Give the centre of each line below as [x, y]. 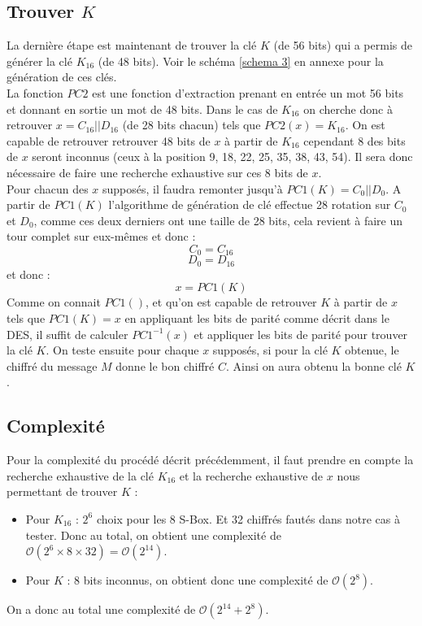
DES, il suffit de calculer [67, 334]
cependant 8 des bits [355, 140]
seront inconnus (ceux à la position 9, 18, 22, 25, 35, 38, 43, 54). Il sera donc [222, 156]
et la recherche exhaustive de [251, 475]
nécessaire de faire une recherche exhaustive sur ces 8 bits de [157, 172]
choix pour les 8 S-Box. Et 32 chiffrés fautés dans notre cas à [248, 518]
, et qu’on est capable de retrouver [231, 302]
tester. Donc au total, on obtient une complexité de [153, 535]
